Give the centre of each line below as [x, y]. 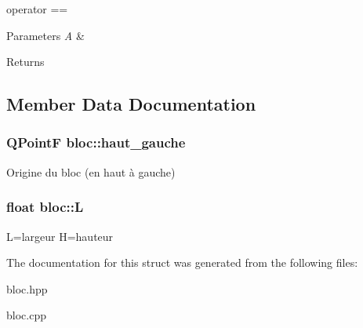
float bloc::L [45, 207]
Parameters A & [45, 35]
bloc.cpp [26, 315]
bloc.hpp [27, 288]
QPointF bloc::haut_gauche [96, 142]
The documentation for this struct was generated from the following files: [182, 262]
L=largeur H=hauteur [60, 236]
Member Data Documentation [131, 104]
